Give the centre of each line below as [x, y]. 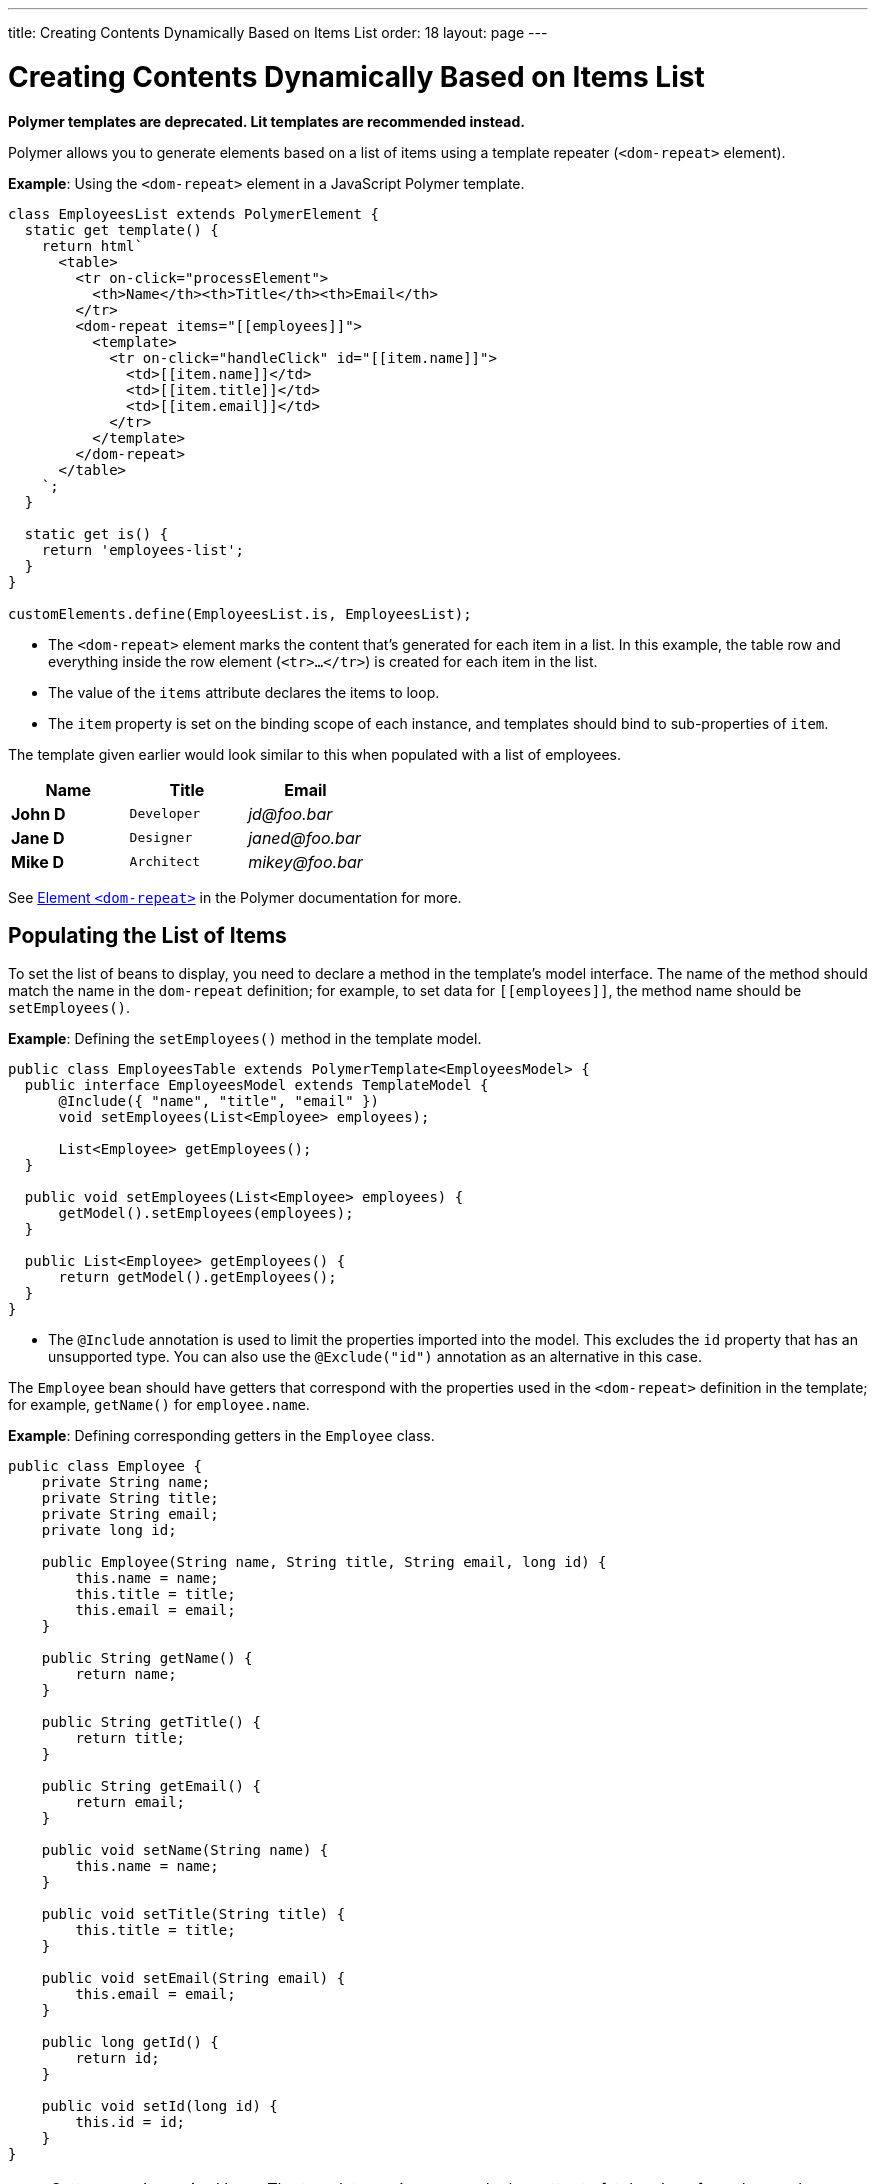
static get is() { [96, 533]
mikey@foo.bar [305, 861]
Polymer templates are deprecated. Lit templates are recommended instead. [266, 121]
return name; [126, 1674]
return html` [92, 245]
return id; [117, 2058]
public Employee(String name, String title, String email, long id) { [324, 1562]
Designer [161, 837]
